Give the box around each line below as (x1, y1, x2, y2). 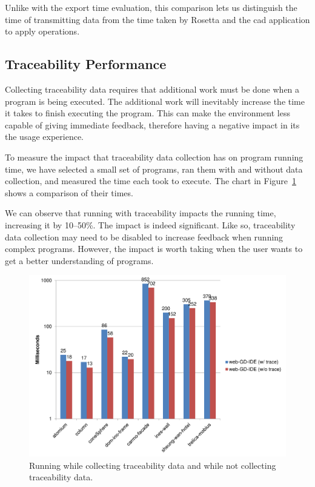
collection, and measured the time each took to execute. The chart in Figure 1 (5, 174, 297, 187)
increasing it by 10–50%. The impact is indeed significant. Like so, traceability (5, 218, 296, 231)
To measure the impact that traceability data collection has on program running (5, 150, 303, 163)
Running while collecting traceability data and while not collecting (29, 459, 276, 471)
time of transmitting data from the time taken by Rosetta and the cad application (5, 13, 310, 25)
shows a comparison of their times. (5, 186, 133, 199)
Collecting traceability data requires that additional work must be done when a (5, 82, 300, 95)
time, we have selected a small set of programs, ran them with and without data (5, 162, 303, 175)
